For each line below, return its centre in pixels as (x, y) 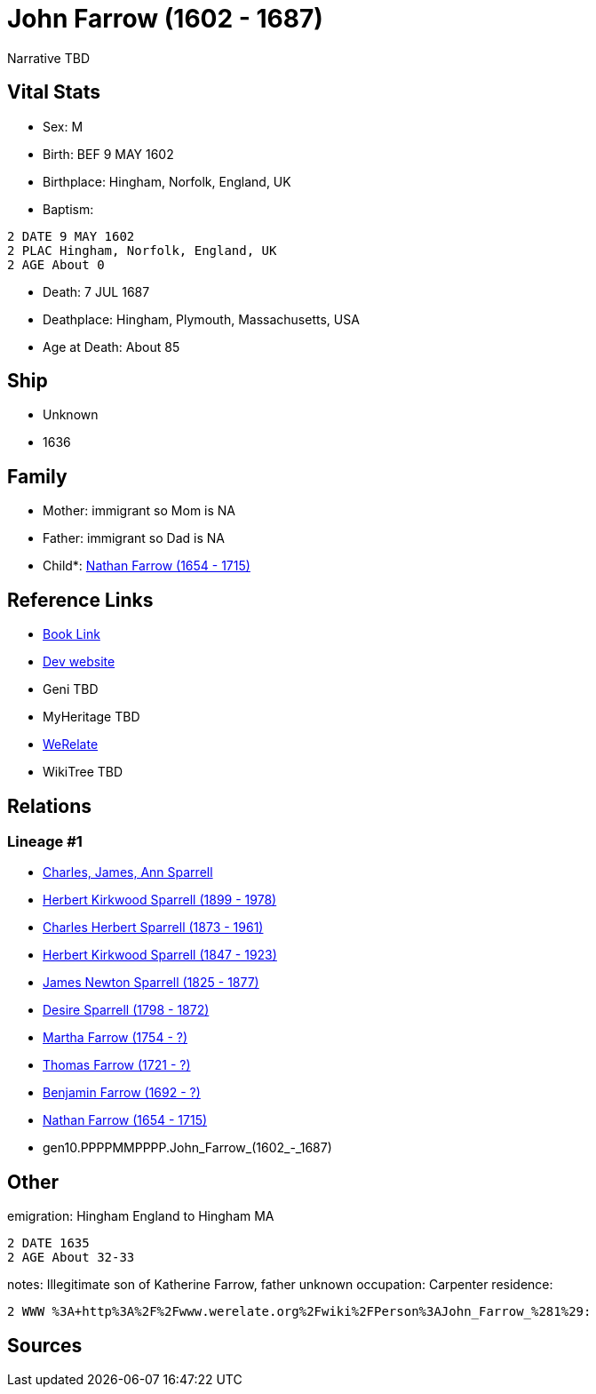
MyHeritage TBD (91, 717)
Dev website (79, 662)
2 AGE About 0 (56, 264)
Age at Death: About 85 (111, 347)
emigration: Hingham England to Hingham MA (141, 1216)
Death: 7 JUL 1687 (96, 291)
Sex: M (63, 126)
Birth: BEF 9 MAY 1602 (108, 154)
